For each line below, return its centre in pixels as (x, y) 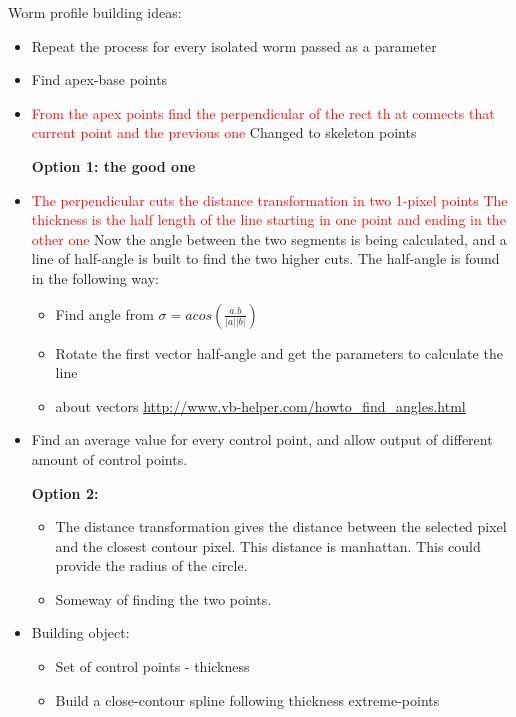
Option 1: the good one (113, 165)
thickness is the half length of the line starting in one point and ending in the (268, 219)
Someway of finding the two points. (163, 598)
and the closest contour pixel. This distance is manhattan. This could (268, 545)
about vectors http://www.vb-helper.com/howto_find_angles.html (260, 405)
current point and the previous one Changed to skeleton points (224, 132)
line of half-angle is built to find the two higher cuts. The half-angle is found (265, 258)
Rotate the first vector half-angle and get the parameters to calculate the (279, 352)
